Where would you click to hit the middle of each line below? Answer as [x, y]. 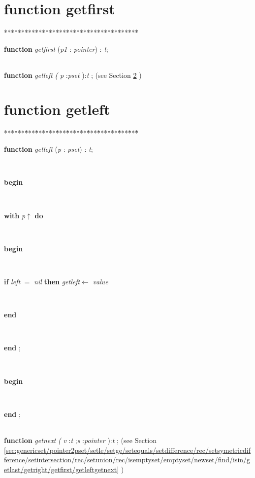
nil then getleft [57, 281]
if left [12, 281]
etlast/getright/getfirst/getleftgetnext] [62, 469]
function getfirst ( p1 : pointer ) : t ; [56, 49]
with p [15, 215]
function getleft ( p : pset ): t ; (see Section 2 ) [73, 75]
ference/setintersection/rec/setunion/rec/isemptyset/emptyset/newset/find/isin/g [127, 460]
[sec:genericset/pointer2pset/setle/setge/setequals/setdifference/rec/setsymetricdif [127, 450]
